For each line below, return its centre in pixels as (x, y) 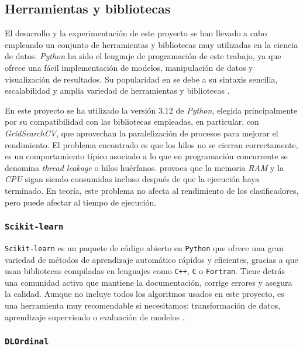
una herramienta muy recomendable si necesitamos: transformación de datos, (143, 305)
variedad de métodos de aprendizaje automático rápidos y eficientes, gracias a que (151, 259)
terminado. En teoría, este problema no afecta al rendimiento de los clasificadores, (152, 190)
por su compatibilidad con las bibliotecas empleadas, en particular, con (132, 122)
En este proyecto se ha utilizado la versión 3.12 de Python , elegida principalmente (151, 110)
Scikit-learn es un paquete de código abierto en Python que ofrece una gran (144, 247)
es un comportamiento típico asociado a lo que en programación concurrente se (146, 156)
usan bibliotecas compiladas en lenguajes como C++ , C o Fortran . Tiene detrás (145, 271)
